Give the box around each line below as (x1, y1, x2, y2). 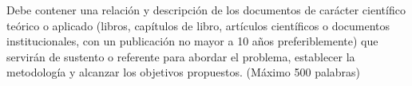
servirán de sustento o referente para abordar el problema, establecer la (6, 48, 355, 64)
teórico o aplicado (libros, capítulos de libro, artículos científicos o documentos (6, 17, 390, 33)
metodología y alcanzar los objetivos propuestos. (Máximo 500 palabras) (6, 64, 361, 80)
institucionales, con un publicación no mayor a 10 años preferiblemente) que (6, 33, 378, 49)
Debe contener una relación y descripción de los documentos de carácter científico (6, 2, 406, 18)
